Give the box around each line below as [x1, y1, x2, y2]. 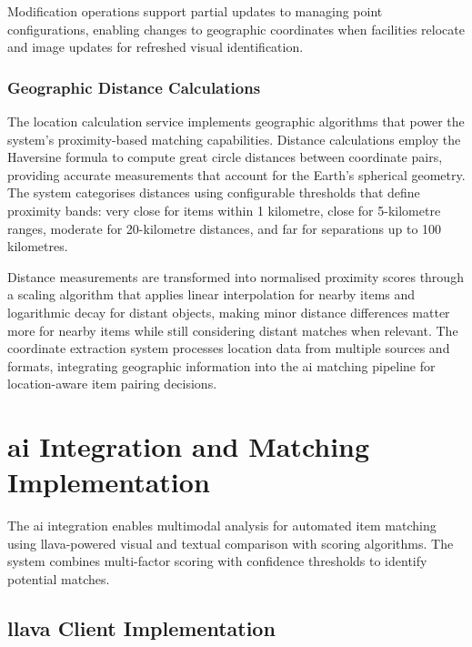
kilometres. [7, 237, 68, 256]
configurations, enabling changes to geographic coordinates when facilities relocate [7, 19, 465, 38]
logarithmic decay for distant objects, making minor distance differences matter [7, 302, 450, 321]
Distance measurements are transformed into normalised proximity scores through [7, 267, 464, 286]
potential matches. [7, 570, 110, 588]
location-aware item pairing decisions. [7, 374, 217, 393]
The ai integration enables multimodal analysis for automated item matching [7, 516, 437, 535]
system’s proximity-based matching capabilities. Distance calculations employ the [7, 129, 461, 148]
